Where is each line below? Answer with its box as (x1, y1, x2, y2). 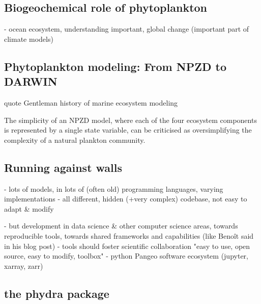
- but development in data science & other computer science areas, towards (4, 220, 238, 231)
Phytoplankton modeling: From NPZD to (4, 58, 226, 74)
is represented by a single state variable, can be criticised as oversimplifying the (4, 124, 252, 135)
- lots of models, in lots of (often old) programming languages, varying (4, 183, 223, 194)
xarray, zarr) (4, 260, 43, 271)
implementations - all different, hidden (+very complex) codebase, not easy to (4, 193, 247, 204)
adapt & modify (4, 203, 54, 214)
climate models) (4, 33, 53, 44)
